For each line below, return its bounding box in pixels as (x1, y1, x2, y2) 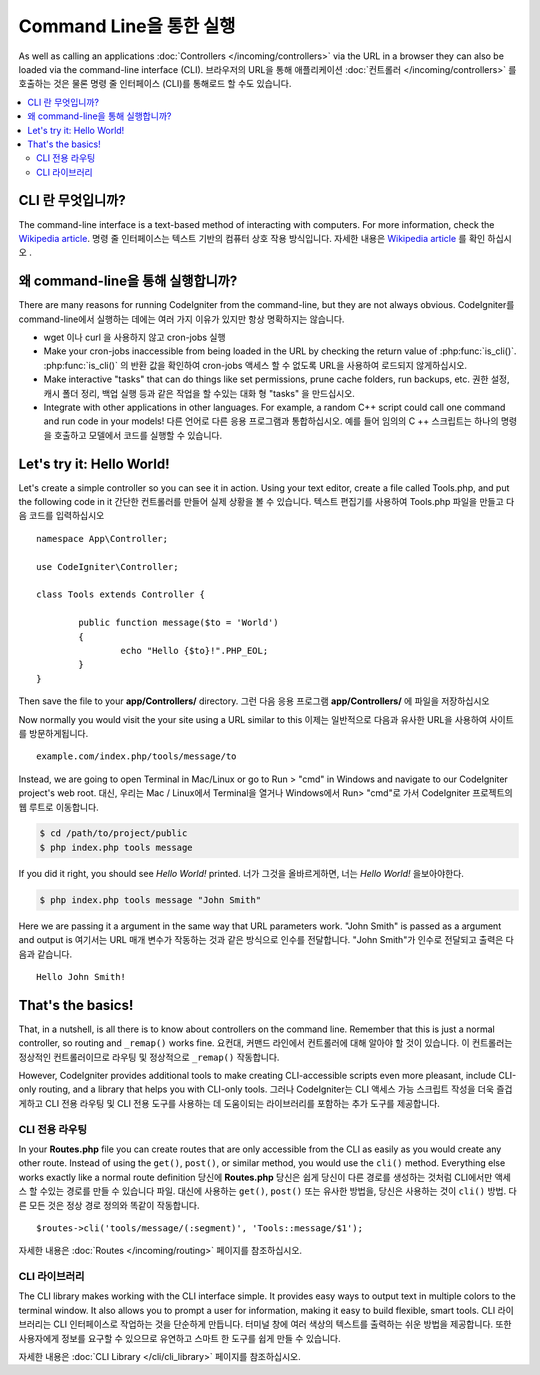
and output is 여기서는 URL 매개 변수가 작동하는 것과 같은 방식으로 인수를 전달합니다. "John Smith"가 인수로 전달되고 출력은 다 (18, 934, 514, 946)
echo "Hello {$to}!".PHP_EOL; (120, 645, 269, 656)
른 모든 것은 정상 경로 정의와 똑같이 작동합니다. (18, 1199, 200, 1211)
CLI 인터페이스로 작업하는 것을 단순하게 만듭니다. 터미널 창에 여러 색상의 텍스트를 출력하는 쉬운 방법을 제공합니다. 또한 (53, 1318, 512, 1330)
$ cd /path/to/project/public (39, 828, 188, 839)
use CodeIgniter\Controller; (36, 561, 179, 572)
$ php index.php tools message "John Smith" (39, 894, 262, 905)
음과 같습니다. (18, 948, 73, 960)
